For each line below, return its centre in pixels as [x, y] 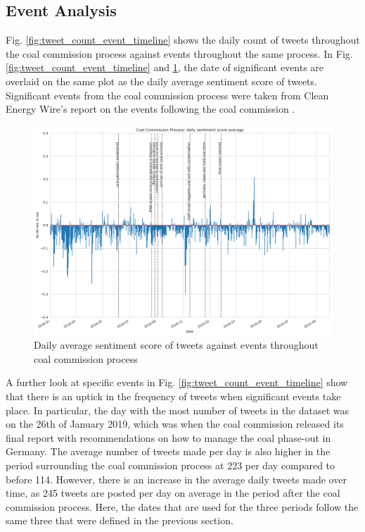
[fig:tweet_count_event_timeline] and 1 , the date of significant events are [165, 67]
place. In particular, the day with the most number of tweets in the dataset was [178, 410]
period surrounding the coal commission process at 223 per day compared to [171, 465]
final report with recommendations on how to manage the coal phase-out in [168, 437]
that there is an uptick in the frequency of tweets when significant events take [173, 396]
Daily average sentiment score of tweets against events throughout [176, 345]
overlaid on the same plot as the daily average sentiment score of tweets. [161, 81]
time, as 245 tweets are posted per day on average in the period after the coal [173, 493]
